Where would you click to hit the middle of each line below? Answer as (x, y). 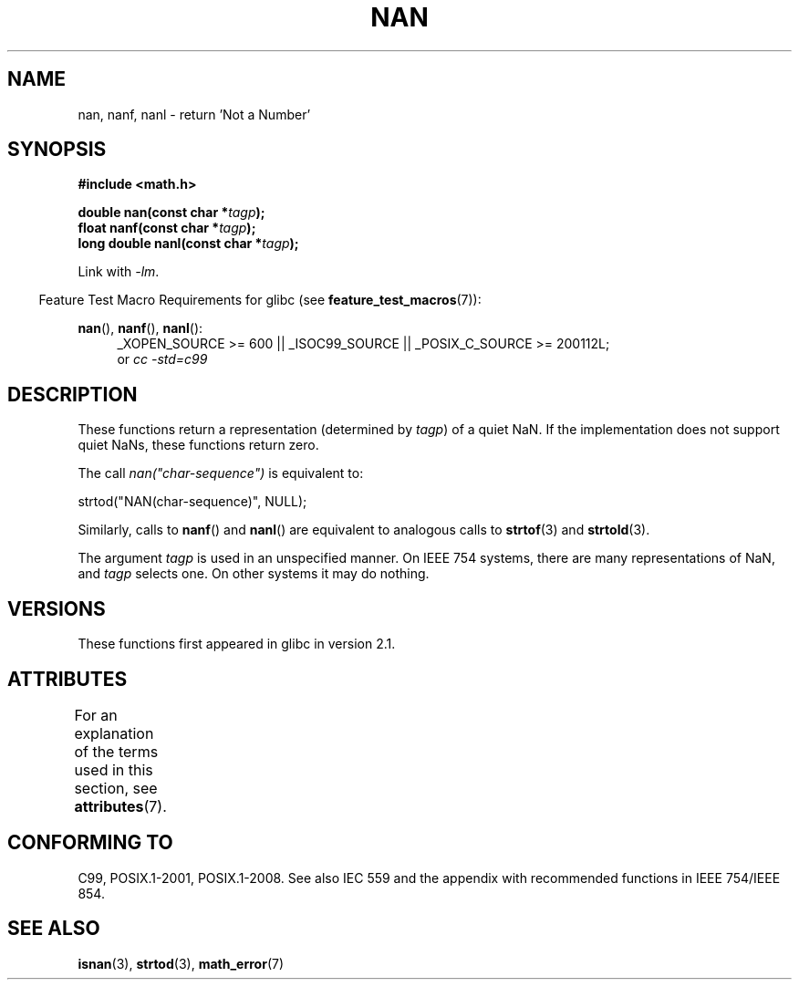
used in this (114, 769)
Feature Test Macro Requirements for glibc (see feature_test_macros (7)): (260, 300)
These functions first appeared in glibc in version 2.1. (237, 644)
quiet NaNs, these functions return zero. (198, 445)
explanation (114, 733)
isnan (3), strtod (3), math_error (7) (181, 963)
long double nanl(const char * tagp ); (188, 244)
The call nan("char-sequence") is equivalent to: (221, 473)
